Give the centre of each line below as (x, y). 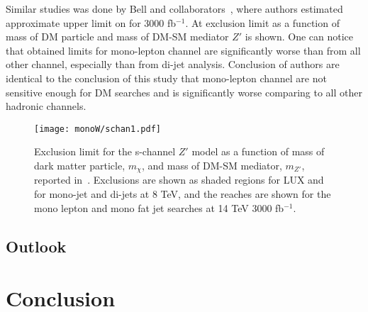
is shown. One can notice (299, 37)
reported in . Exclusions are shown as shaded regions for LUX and (179, 180)
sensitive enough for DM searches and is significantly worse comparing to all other (184, 92)
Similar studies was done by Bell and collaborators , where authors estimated (174, 9)
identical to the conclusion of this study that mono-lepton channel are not (166, 78)
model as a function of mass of (258, 151)
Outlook (36, 246)
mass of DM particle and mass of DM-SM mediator (117, 37)
